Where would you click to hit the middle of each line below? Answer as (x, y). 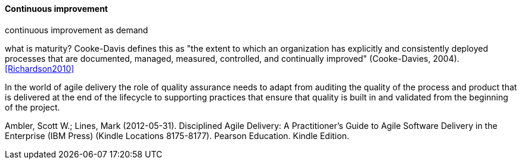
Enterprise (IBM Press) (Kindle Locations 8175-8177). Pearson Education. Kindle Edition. (177, 135)
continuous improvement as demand (77, 30)
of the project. (32, 107)
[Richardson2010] (40, 68)
